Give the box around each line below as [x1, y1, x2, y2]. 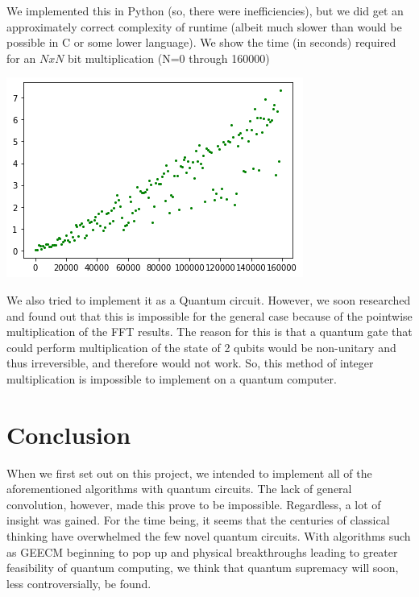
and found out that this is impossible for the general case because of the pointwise [6, 307, 413, 324]
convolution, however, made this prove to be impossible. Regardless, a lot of [6, 495, 381, 512]
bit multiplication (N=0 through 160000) [68, 49, 270, 66]
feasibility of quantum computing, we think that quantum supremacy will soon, [6, 559, 399, 576]
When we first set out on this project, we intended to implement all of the [6, 464, 372, 481]
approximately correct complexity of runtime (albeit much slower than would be [6, 18, 402, 35]
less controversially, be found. [6, 574, 151, 591]
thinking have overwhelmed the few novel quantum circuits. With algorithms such [6, 528, 411, 545]
